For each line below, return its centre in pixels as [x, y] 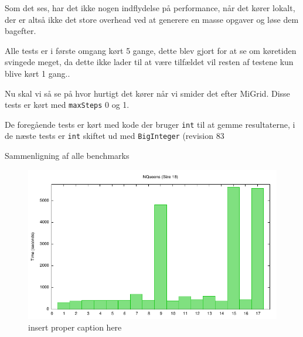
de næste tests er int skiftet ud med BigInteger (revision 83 [115, 136]
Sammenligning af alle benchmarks [67, 156]
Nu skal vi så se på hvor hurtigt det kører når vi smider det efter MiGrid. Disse [147, 93]
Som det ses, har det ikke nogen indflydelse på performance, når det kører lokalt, [150, 8]
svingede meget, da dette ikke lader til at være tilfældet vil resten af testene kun [149, 62]
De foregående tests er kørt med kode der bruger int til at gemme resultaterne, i [150, 124]
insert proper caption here [75, 327]
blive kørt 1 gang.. [38, 73]
